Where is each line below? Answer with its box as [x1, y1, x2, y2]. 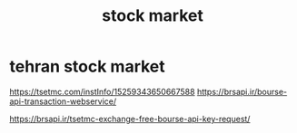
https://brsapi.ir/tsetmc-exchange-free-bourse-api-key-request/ [9, 113, 251, 124]
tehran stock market [9, 56, 165, 77]
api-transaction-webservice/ [9, 96, 117, 107]
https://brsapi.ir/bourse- [196, 86, 288, 97]
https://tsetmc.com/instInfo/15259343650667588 [9, 86, 195, 97]
